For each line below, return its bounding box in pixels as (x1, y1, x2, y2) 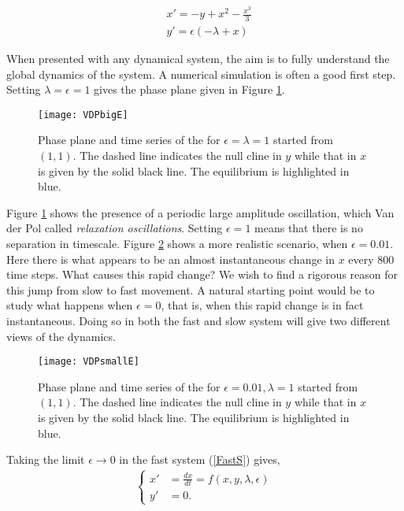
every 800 (348, 250, 395, 267)
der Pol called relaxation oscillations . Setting (6, 220, 223, 236)
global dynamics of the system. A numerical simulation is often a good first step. (6, 65, 396, 82)
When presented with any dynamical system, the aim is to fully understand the (6, 50, 390, 66)
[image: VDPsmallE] (38, 356, 139, 368)
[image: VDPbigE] (38, 109, 128, 120)
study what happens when (6, 297, 133, 313)
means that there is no (254, 220, 363, 236)
